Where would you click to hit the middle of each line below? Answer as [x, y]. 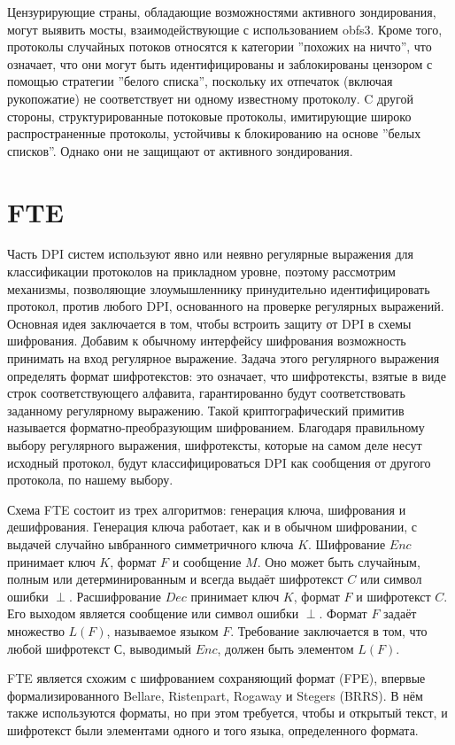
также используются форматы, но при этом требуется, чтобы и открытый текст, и [227, 713]
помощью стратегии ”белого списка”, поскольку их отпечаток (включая [200, 81]
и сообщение [207, 561]
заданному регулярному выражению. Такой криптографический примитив [206, 410]
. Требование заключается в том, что [329, 630]
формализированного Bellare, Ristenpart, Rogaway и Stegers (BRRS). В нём [215, 695]
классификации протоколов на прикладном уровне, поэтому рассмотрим [201, 272]
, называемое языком [162, 630]
